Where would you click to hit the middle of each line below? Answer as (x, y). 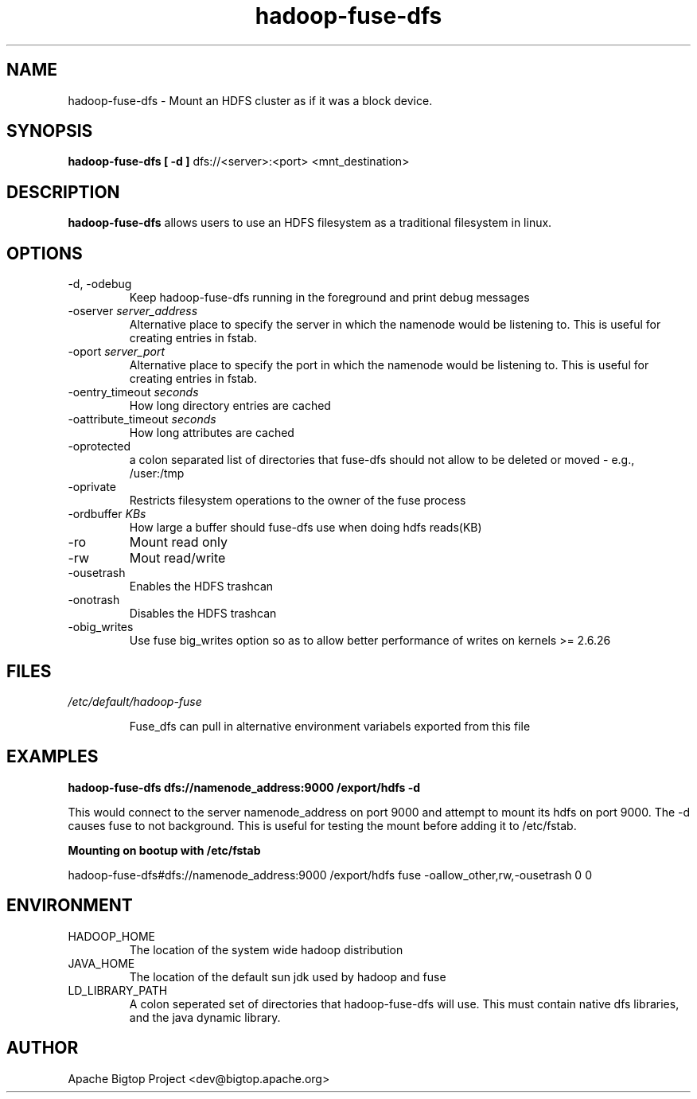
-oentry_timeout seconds (133, 392)
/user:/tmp (157, 474)
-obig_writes (101, 627)
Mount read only (178, 542)
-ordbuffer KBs (107, 514)
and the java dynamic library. (205, 1017)
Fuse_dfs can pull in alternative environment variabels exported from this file (330, 726)
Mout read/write (177, 558)
